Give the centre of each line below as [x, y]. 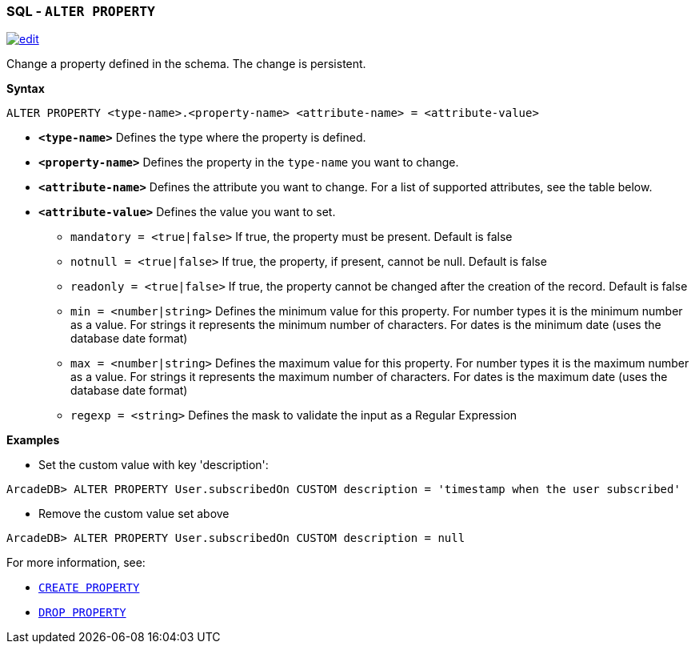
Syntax [26, 89]
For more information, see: [76, 563]
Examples [33, 440]
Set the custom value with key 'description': [154, 465]
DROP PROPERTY [82, 613]
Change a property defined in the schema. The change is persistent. [186, 64]
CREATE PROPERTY [89, 588]
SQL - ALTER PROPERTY [81, 11]
